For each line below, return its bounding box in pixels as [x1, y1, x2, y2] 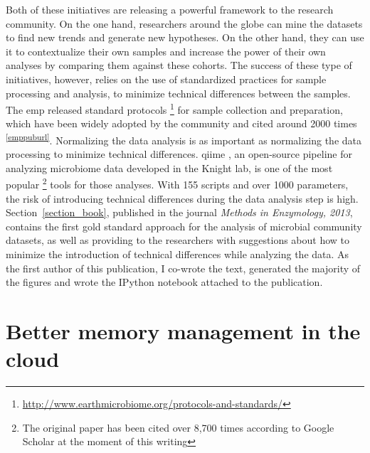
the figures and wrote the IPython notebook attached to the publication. [6, 275, 323, 289]
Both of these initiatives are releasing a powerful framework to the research [6, 2, 334, 16]
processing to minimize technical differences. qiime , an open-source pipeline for [6, 146, 352, 161]
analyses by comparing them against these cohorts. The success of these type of [6, 58, 352, 73]
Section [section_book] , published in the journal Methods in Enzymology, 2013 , [6, 205, 353, 220]
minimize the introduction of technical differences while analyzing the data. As [6, 247, 349, 262]
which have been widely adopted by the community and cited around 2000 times [6, 116, 357, 131]
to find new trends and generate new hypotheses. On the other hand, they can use [6, 30, 364, 45]
